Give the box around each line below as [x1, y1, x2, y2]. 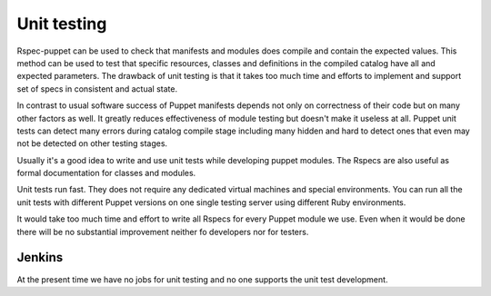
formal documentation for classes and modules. [16, 168, 196, 179]
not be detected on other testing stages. [16, 138, 168, 149]
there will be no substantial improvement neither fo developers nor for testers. [16, 226, 309, 237]
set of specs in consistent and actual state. [16, 83, 177, 94]
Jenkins [16, 250, 64, 265]
